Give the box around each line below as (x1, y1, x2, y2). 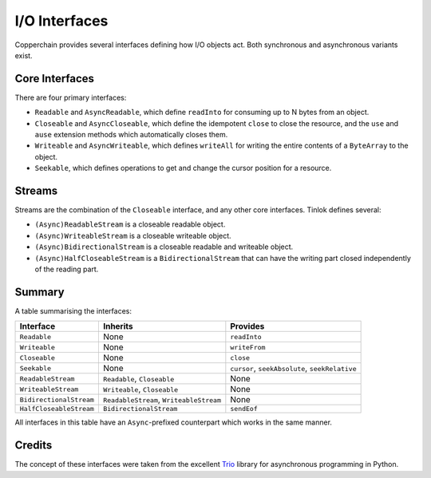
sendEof (230, 405, 259, 413)
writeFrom (230, 343, 266, 351)
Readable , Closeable (102, 373, 175, 385)
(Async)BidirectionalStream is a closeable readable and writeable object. (34, 242, 294, 251)
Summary (14, 285, 65, 298)
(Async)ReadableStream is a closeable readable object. (34, 219, 226, 229)
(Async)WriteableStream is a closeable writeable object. (34, 231, 231, 240)
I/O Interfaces (14, 12, 109, 30)
